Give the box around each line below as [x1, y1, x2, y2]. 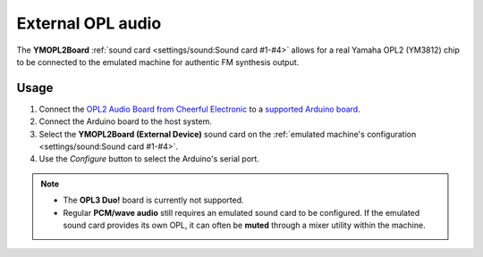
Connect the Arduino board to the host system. [38, 116, 212, 127]
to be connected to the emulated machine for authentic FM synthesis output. [16, 56, 300, 67]
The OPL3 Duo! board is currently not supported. [63, 195, 245, 205]
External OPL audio [16, 13, 162, 33]
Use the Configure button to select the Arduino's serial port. [38, 153, 259, 164]
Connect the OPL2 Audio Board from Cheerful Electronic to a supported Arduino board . [38, 104, 361, 114]
